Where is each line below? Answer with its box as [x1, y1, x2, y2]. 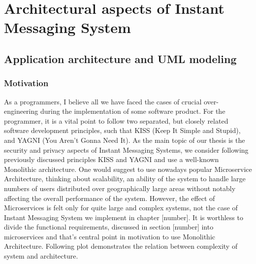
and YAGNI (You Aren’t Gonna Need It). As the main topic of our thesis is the [4, 134, 245, 145]
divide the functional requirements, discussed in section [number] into [4, 222, 214, 232]
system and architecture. [4, 251, 78, 261]
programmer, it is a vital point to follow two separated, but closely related [4, 115, 228, 126]
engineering [4, 106, 38, 116]
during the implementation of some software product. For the [40, 106, 225, 116]
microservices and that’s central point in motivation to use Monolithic [4, 231, 215, 241]
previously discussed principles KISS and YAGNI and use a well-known [4, 154, 219, 165]
